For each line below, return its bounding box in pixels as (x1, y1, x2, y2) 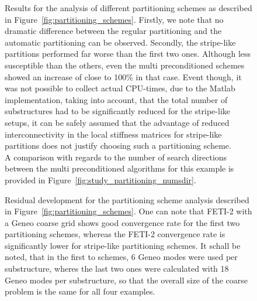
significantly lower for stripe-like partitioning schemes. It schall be (5, 239, 241, 251)
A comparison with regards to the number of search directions (5, 150, 227, 163)
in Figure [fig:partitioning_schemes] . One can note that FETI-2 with (5, 205, 252, 217)
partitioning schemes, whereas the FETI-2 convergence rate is (5, 228, 225, 240)
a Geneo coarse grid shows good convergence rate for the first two (5, 216, 240, 228)
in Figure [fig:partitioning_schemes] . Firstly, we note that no (5, 13, 224, 25)
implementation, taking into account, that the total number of (5, 93, 228, 105)
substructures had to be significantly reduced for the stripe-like (5, 105, 230, 117)
